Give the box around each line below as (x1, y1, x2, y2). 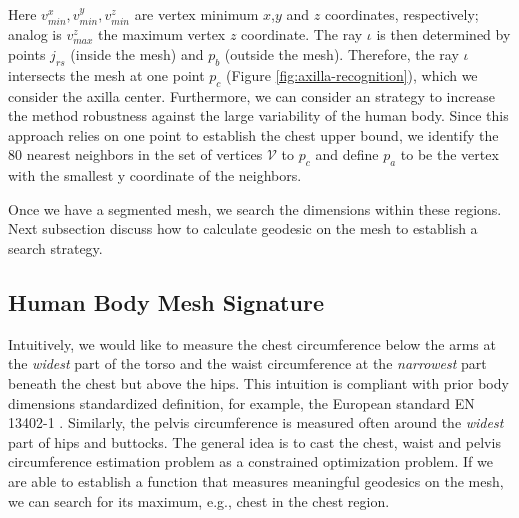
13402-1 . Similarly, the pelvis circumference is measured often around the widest (8, 412, 504, 433)
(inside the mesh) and (70, 44, 204, 65)
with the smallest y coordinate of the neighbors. (8, 165, 302, 186)
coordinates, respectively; (324, 4, 479, 24)
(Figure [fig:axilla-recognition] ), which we (226, 64, 478, 85)
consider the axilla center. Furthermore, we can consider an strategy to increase (8, 85, 495, 106)
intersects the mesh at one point (8, 64, 205, 85)
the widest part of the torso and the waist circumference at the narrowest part (8, 353, 487, 374)
